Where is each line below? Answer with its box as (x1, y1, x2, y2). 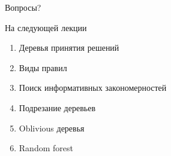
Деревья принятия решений (19, 41, 119, 54)
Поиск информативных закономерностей (19, 81, 167, 94)
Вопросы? (5, 1, 41, 13)
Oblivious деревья (19, 121, 85, 134)
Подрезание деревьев (19, 101, 95, 114)
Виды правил (19, 61, 67, 74)
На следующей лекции (5, 21, 87, 33)
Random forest (19, 142, 73, 154)
